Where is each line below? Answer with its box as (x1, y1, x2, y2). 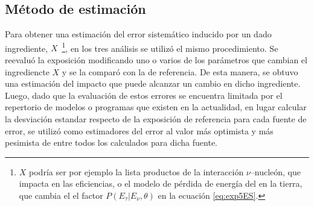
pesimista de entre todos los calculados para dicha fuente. (5, 136, 218, 149)
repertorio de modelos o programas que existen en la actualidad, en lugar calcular (5, 101, 307, 113)
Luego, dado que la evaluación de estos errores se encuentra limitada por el (5, 89, 283, 101)
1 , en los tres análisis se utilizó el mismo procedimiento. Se (62, 40, 278, 54)
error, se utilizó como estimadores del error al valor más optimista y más (5, 124, 274, 137)
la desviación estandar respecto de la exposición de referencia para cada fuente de (5, 113, 307, 125)
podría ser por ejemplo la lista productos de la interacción (29, 165, 244, 178)
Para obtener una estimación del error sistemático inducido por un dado (5, 28, 272, 40)
